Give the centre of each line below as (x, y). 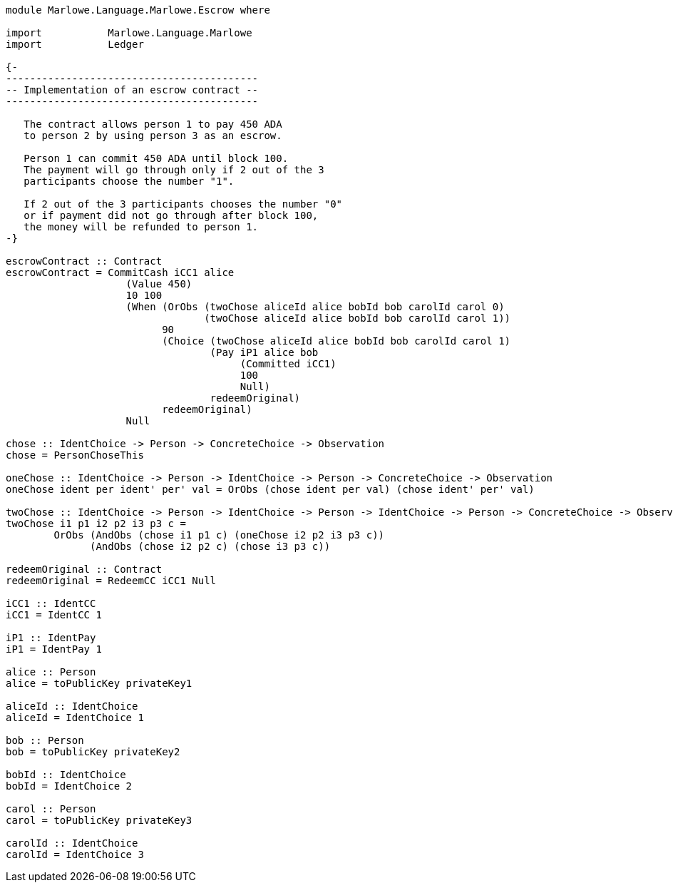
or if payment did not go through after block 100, (171, 215)
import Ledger (75, 44)
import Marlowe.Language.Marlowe (129, 33)
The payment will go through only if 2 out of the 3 (174, 170)
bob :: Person (45, 740)
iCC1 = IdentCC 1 (54, 615)
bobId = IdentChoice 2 (69, 786)
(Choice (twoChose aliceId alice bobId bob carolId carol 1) (336, 341)
